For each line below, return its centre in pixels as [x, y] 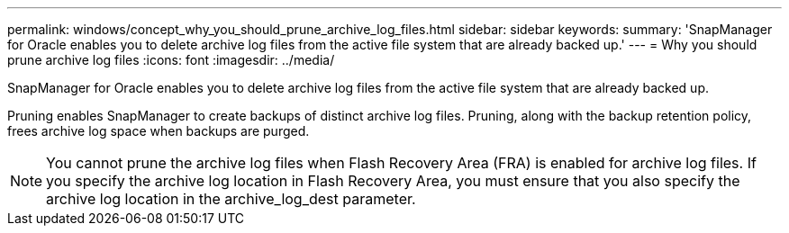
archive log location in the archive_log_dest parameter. [231, 199]
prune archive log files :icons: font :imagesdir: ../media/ [171, 60]
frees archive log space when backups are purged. [159, 131]
